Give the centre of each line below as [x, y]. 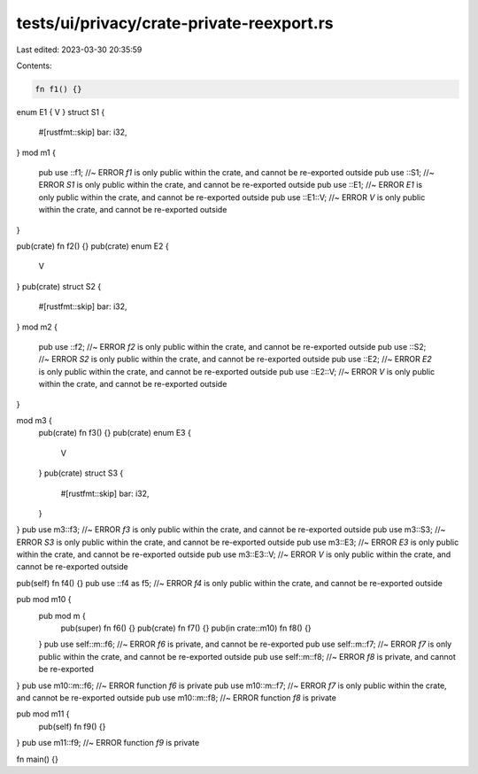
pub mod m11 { [43, 714]
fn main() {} [38, 759]
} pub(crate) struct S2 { [59, 286]
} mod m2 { [37, 327]
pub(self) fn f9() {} [72, 726]
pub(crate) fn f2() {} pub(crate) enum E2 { [93, 246]
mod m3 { [34, 420]
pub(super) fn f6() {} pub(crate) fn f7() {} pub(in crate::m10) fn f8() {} [186, 628]
